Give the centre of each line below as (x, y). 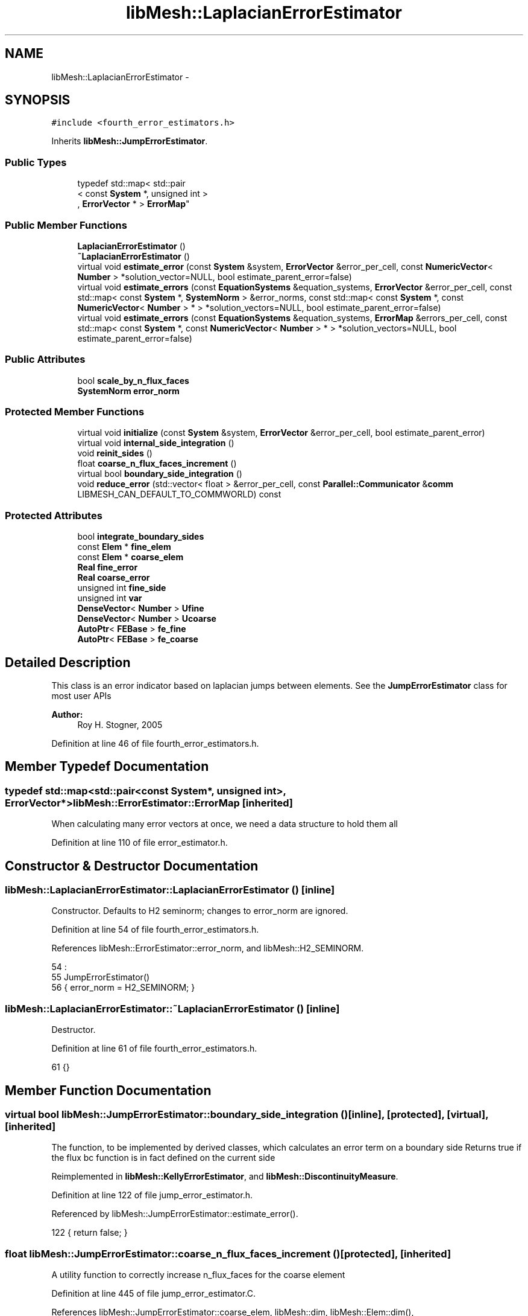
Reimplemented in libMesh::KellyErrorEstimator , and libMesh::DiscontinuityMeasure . (225, 1177)
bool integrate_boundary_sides (141, 537)
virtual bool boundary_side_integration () (160, 474)
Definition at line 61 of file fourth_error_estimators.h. (154, 1049)
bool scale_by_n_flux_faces (133, 380)
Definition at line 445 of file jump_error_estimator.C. (154, 1294)
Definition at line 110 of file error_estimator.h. (140, 843)
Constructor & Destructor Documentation (132, 866)
